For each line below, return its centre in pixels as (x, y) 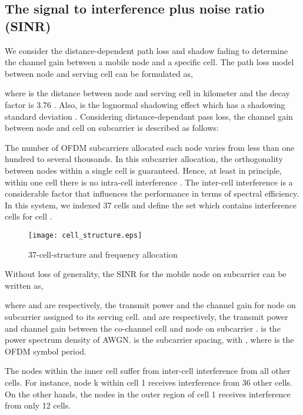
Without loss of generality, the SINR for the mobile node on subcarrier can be (146, 274)
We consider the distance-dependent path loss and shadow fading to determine (146, 50)
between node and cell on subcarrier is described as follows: (112, 128)
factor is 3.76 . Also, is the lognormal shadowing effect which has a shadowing (145, 104)
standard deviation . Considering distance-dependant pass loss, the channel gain (149, 116)
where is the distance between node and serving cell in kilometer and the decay (147, 93)
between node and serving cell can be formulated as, (99, 73)
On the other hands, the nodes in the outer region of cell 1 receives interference (148, 394)
